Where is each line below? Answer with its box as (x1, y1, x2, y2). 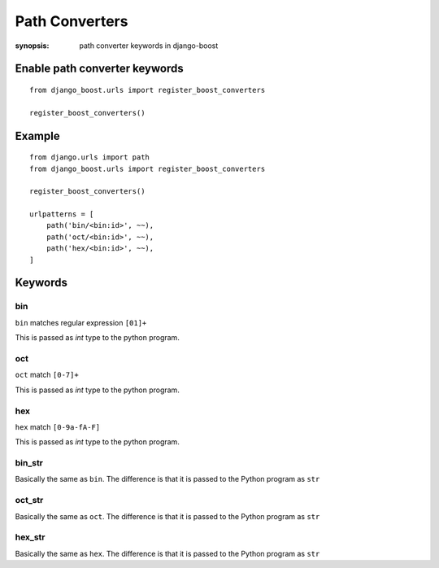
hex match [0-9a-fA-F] (15, 422, 101, 431)
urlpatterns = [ (29, 210, 94, 219)
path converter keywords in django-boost (79, 41, 219, 50)
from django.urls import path (29, 153, 150, 162)
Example (15, 129, 60, 142)
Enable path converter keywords (15, 62, 184, 76)
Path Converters (15, 12, 128, 30)
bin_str (15, 457, 44, 469)
